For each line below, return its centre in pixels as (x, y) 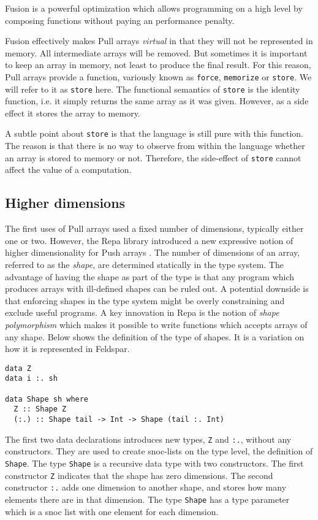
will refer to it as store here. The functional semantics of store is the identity (153, 89)
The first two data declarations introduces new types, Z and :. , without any (148, 439)
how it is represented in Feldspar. (67, 349)
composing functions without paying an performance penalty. (120, 20)
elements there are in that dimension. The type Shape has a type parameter (147, 499)
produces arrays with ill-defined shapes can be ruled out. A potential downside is (157, 289)
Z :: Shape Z (40, 409)
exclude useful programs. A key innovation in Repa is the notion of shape (142, 312)
